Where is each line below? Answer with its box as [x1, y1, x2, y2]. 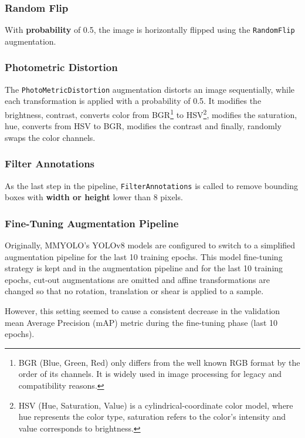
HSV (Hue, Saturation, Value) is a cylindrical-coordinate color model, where [18, 399, 293, 411]
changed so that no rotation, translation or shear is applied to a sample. [5, 285, 264, 297]
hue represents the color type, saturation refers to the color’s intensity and [18, 410, 286, 423]
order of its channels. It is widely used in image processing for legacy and [18, 368, 282, 380]
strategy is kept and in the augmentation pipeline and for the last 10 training [5, 262, 283, 274]
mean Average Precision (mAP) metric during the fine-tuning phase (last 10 [5, 316, 278, 328]
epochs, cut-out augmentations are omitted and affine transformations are [5, 273, 270, 285]
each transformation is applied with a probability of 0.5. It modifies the [5, 95, 262, 107]
